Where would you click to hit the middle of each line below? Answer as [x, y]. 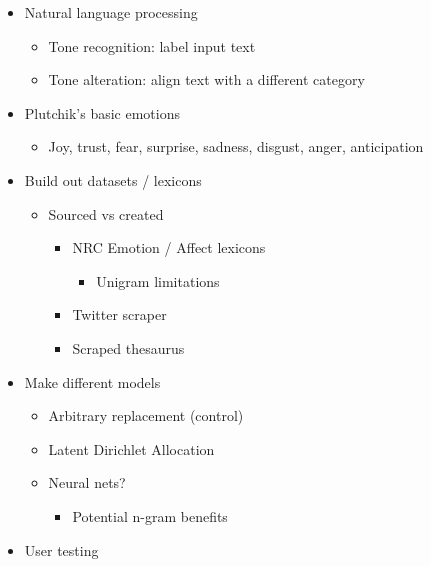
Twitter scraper [119, 314]
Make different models [92, 381]
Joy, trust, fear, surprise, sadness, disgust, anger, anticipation [236, 146]
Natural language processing [111, 12]
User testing [61, 549]
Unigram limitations [158, 280]
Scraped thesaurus [128, 347]
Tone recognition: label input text [152, 45]
